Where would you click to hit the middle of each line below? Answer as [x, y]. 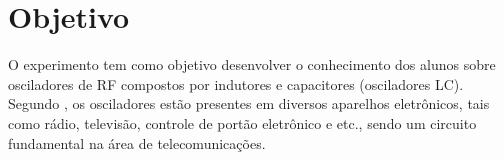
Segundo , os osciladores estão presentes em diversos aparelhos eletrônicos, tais [249, 103]
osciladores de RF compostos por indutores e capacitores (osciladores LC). [236, 83]
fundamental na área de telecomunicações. [137, 142]
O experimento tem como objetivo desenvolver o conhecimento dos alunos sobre [252, 64]
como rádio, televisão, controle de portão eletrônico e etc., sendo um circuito [242, 122]
